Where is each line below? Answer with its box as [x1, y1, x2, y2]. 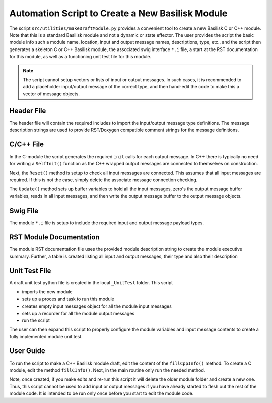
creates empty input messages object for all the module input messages [22, 303, 172, 309]
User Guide [9, 346, 45, 356]
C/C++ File [9, 140, 44, 148]
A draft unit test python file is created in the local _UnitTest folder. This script [9, 279, 173, 285]
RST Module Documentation [9, 233, 100, 241]
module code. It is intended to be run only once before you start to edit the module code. [9, 390, 194, 396]
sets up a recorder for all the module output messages [22, 310, 135, 316]
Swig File [9, 206, 39, 215]
